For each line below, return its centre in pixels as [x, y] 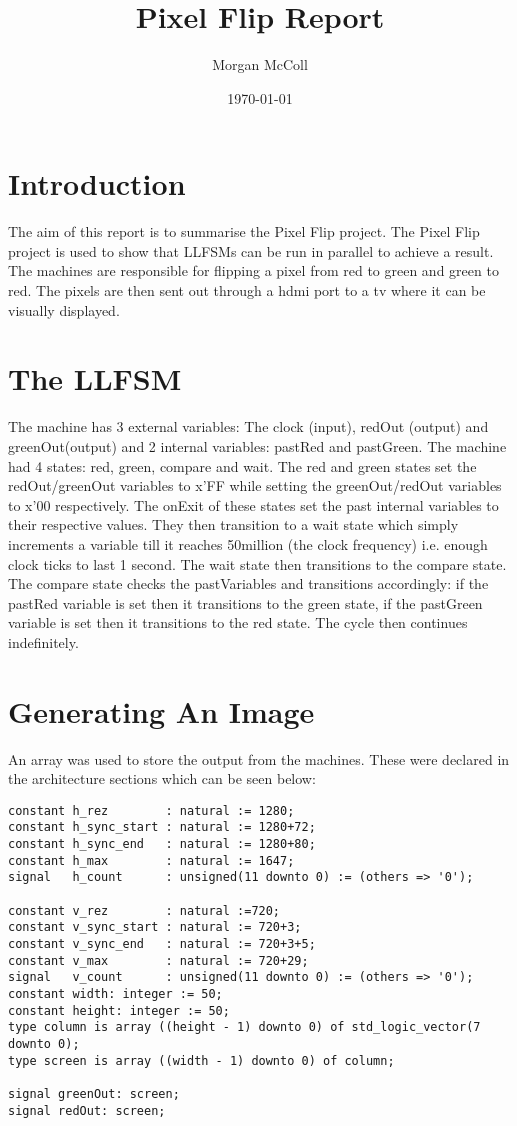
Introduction [97, 183]
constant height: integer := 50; [119, 1010]
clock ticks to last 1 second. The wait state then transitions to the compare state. [257, 563]
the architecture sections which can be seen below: [162, 778]
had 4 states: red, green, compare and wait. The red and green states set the [242, 465]
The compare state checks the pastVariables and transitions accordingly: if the [248, 583]
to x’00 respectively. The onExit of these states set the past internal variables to [253, 504]
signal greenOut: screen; [94, 1093]
